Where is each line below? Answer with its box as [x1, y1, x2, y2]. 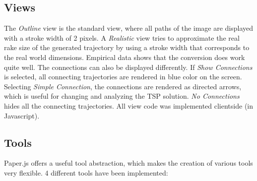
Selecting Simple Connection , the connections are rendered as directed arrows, [4, 81, 242, 91]
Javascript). [4, 110, 40, 121]
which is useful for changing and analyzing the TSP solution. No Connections [4, 91, 240, 101]
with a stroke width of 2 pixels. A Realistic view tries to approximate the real [4, 32, 240, 43]
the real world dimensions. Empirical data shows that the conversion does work [4, 52, 245, 62]
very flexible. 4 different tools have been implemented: [4, 167, 168, 178]
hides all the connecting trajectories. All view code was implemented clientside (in [4, 100, 254, 111]
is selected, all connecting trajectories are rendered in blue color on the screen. [4, 71, 242, 82]
